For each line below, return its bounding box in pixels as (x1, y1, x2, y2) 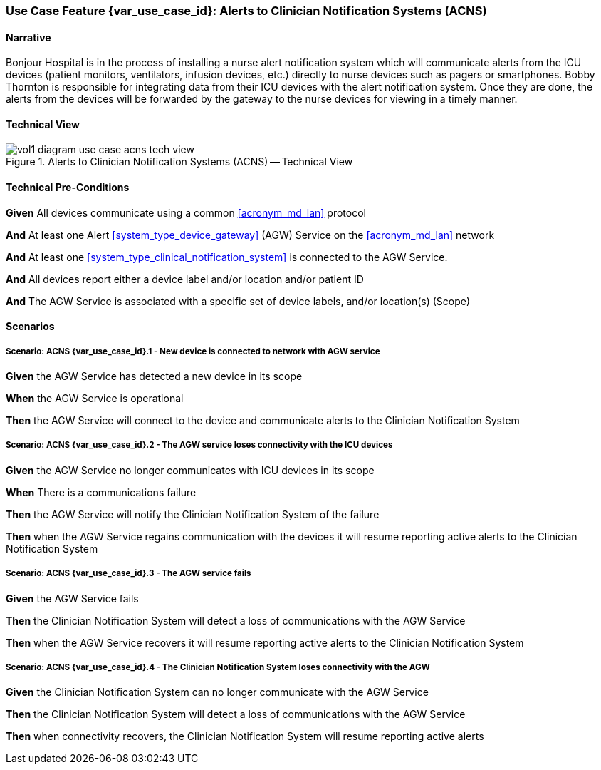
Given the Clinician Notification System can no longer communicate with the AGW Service (6, 686, 429, 699)
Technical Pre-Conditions (6, 181, 130, 194)
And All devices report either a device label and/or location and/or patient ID (6, 272, 364, 285)
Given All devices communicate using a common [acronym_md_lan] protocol (6, 206, 366, 219)
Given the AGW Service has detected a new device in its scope (6, 370, 303, 383)
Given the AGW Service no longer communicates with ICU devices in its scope (6, 463, 375, 476)
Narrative (6, 31, 51, 43)
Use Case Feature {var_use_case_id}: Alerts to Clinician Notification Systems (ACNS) (6, 4, 487, 18)
